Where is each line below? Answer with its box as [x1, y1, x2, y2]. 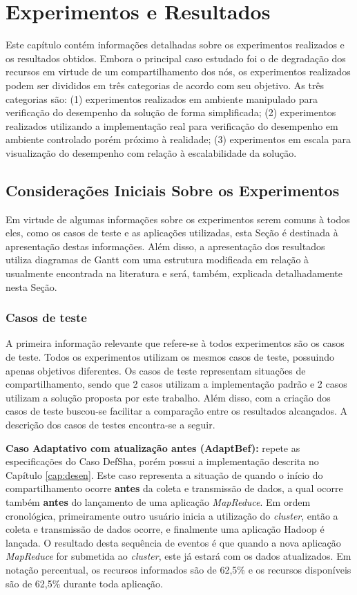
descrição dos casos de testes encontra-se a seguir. [6, 417, 215, 432]
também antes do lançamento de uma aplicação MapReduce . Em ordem [6, 494, 311, 509]
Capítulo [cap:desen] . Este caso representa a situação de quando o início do [6, 467, 323, 482]
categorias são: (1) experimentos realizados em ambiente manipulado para [6, 91, 318, 106]
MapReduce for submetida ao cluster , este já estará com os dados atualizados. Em [6, 549, 351, 563]
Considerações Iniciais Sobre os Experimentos [6, 179, 340, 200]
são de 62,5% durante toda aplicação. [6, 576, 164, 590]
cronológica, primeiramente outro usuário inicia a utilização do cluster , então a [6, 508, 338, 522]
